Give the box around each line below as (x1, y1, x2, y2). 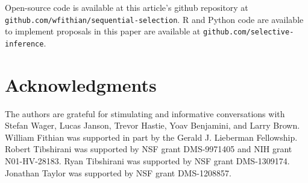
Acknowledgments (5, 72, 157, 97)
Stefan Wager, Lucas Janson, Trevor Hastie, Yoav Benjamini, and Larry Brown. (5, 119, 300, 132)
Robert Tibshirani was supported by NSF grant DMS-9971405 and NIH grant (5, 143, 292, 155)
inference (5, 39, 44, 48)
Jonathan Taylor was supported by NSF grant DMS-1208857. (5, 166, 231, 179)
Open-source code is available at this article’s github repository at (5, 1, 248, 13)
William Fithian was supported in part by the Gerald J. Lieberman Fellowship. (5, 130, 298, 143)
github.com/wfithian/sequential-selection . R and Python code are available (5, 13, 304, 25)
